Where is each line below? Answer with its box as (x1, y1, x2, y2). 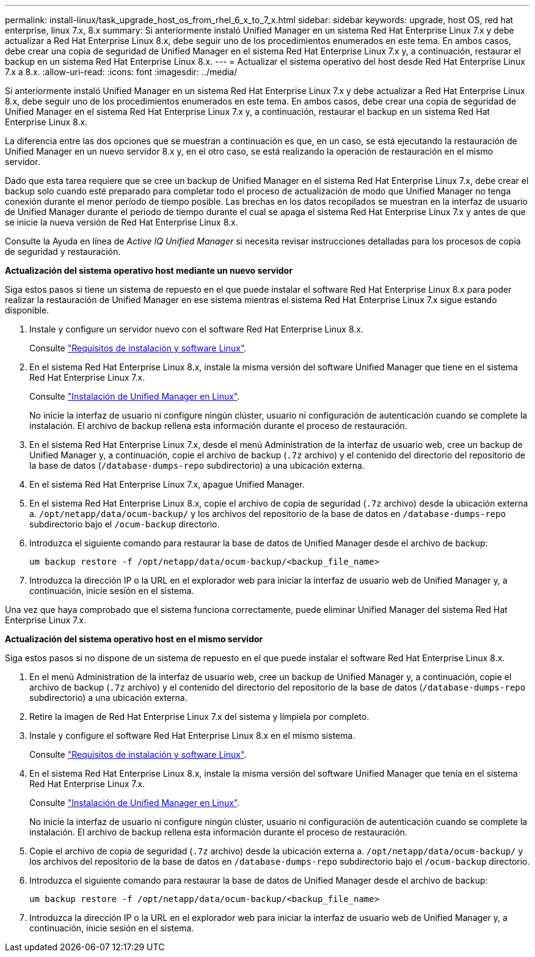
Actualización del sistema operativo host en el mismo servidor (5, 634, 263, 644)
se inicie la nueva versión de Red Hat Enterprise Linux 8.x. (5, 217, 238, 227)
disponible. (5, 305, 49, 315)
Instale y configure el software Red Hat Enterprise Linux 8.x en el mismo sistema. (29, 730, 355, 741)
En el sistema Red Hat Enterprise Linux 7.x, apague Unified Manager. (29, 479, 305, 490)
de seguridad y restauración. (5, 246, 121, 257)
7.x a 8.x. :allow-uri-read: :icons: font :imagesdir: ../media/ (5, 67, 238, 77)
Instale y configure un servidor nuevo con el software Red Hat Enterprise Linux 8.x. (29, 324, 364, 334)
